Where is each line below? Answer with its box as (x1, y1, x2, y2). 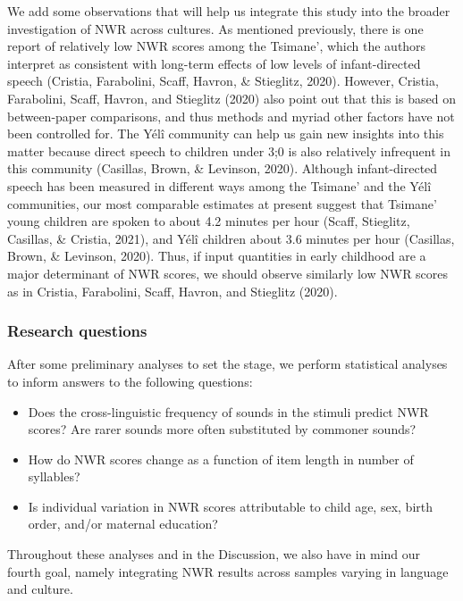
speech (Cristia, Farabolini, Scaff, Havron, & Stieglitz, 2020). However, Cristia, (7, 71, 439, 90)
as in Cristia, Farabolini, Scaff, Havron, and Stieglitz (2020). (7, 281, 338, 300)
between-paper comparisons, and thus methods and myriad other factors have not (7, 106, 455, 125)
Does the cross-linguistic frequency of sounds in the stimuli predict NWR (28, 402, 429, 421)
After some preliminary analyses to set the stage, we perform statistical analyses (7, 355, 448, 373)
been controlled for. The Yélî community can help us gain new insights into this (7, 124, 444, 143)
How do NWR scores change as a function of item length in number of (28, 449, 414, 468)
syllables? (28, 467, 80, 486)
